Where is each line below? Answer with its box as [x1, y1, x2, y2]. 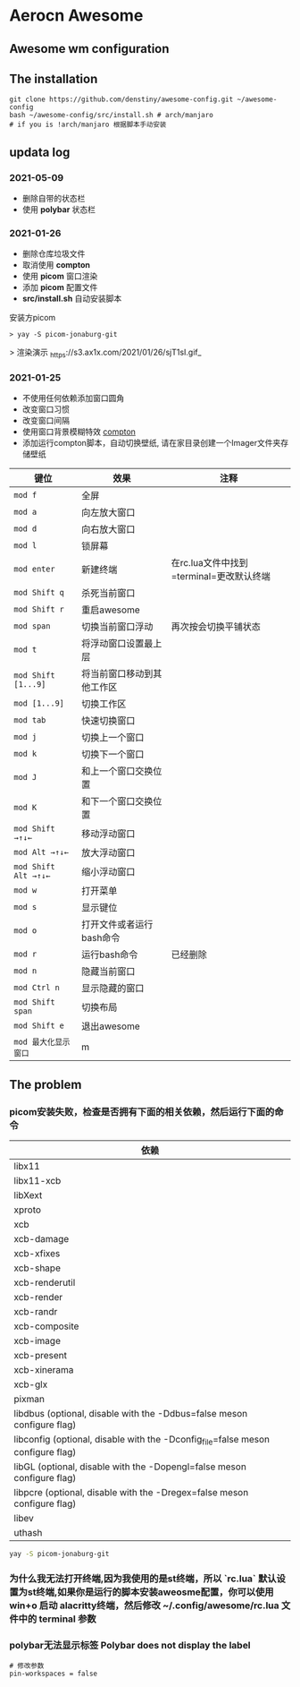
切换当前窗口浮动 [81, 621, 154, 633]
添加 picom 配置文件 [21, 282, 98, 293]
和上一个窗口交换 [81, 765, 154, 777]
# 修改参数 [9, 1662, 45, 1671]
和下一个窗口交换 [81, 795, 154, 808]
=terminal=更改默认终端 [171, 570, 271, 583]
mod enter [13, 564, 55, 574]
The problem [9, 1076, 82, 1092]
